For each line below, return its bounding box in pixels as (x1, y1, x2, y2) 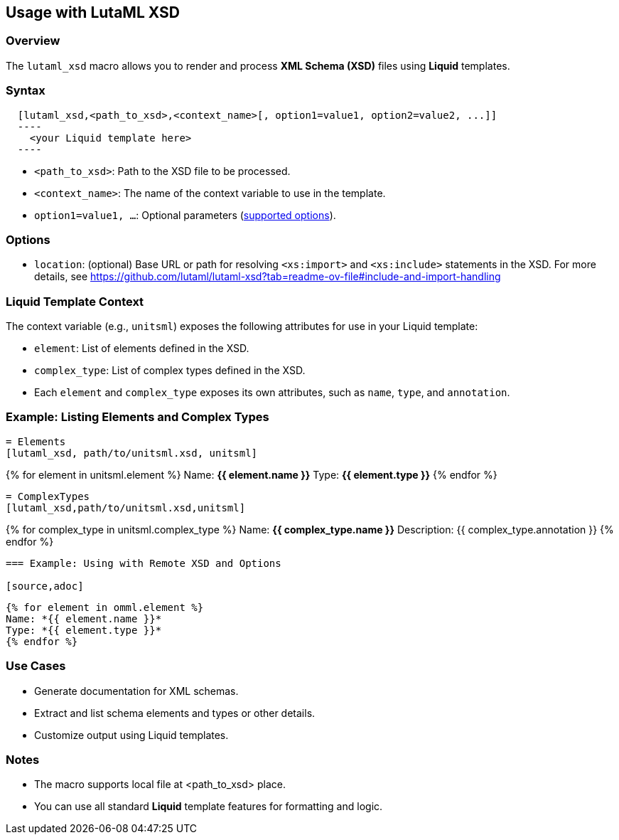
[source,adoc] (6, 580, 84, 592)
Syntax (6, 83, 45, 98)
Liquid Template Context (6, 294, 144, 309)
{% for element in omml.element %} (6, 601, 204, 613)
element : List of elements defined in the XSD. (34, 342, 249, 355)
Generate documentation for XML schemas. (34, 684, 239, 697)
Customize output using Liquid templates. (34, 728, 229, 741)
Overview (6, 33, 60, 48)
